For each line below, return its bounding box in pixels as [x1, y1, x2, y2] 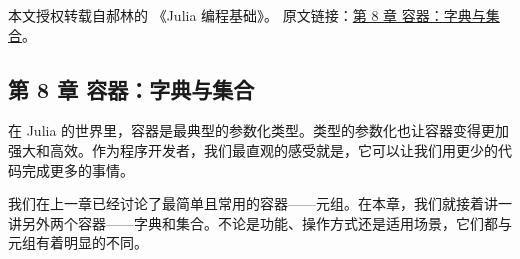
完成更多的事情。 [21, 159, 134, 180]
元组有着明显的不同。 [8, 232, 148, 253]
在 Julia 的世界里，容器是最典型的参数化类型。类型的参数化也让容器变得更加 [8, 120, 510, 141]
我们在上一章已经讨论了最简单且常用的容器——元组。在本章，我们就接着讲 [8, 193, 498, 214]
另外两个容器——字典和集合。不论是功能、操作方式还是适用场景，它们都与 [21, 212, 512, 233]
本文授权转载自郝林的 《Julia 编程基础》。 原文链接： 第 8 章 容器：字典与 [8, 5, 486, 25]
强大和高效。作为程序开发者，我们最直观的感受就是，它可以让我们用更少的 [8, 139, 498, 160]
